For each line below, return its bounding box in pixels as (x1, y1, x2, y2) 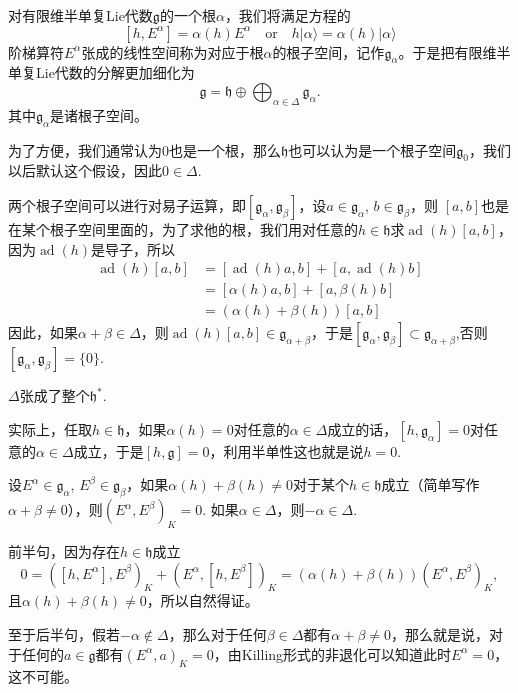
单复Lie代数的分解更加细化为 (8, 62, 195, 83)
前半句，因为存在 (8, 541, 120, 562)
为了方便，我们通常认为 (8, 139, 162, 160)
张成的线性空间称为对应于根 (81, 41, 264, 62)
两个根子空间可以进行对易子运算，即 (8, 194, 246, 215)
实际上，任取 (8, 418, 92, 439)
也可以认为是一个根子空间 (288, 139, 457, 160)
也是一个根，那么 (169, 139, 281, 160)
